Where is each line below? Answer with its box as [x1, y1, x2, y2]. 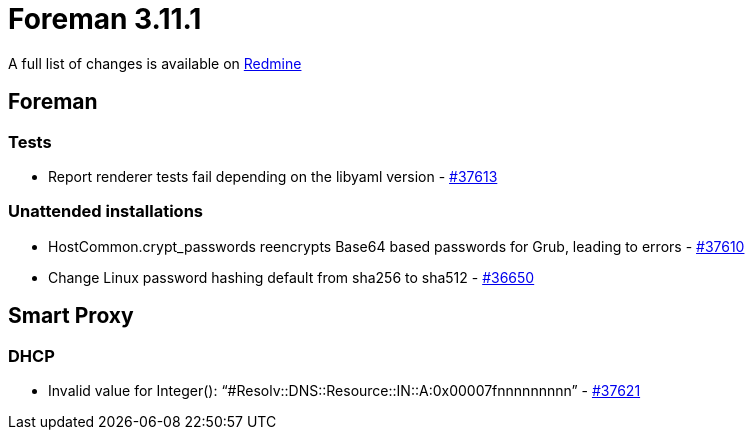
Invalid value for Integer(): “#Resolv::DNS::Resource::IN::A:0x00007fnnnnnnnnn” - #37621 [48, 381, 641, 399]
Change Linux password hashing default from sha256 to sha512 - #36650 [48, 268, 535, 286]
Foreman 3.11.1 [8, 2, 202, 36]
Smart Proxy [8, 303, 134, 329]
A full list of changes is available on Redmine [8, 54, 302, 72]
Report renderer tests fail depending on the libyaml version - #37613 [48, 167, 498, 185]
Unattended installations [8, 201, 203, 222]
